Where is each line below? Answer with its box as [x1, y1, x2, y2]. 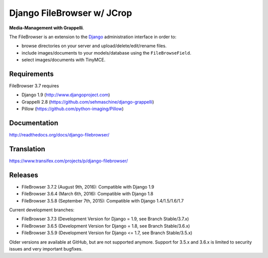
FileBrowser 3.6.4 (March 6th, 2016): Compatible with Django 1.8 [21, 191, 153, 197]
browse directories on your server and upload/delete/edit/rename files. [21, 43, 167, 49]
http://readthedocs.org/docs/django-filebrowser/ [9, 132, 110, 138]
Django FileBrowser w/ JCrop [9, 7, 133, 18]
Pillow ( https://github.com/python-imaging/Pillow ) [21, 106, 124, 112]
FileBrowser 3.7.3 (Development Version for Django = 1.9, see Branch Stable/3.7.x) [21, 216, 189, 222]
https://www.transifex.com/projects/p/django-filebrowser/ [9, 158, 128, 164]
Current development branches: [9, 207, 74, 213]
